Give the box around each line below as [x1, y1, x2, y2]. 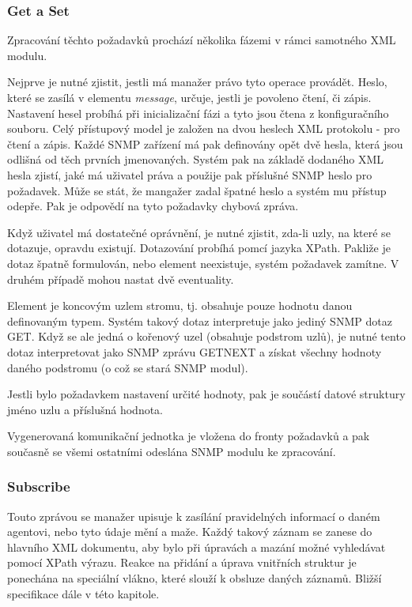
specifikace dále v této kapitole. [7, 585, 160, 601]
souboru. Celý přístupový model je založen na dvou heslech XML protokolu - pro [7, 120, 400, 137]
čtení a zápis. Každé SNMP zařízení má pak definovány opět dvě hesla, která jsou [7, 135, 403, 152]
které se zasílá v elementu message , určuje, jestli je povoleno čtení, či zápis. [7, 89, 372, 105]
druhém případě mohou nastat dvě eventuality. [7, 270, 234, 287]
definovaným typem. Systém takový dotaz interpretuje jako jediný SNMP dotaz [7, 312, 392, 329]
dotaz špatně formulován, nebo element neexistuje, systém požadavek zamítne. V [7, 254, 399, 271]
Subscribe [7, 477, 70, 496]
